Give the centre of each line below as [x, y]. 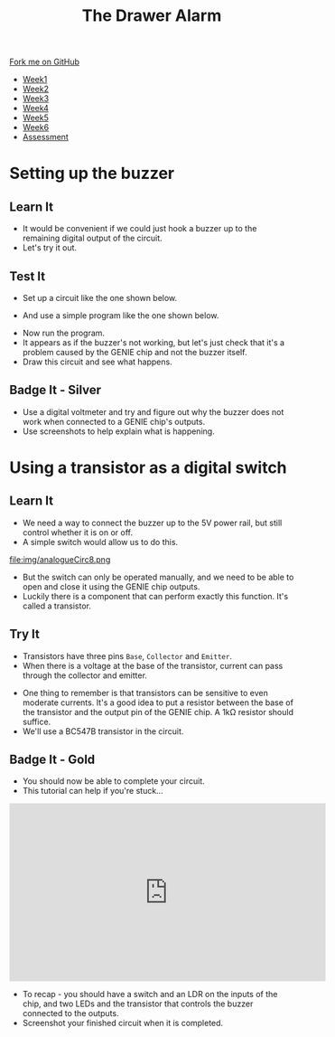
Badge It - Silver [56, 390]
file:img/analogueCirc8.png [60, 559]
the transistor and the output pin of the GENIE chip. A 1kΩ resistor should [158, 712]
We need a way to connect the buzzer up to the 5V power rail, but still [152, 523]
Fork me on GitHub [44, 62]
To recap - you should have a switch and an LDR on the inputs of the [150, 995]
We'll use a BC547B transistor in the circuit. [103, 731]
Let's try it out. [50, 248]
